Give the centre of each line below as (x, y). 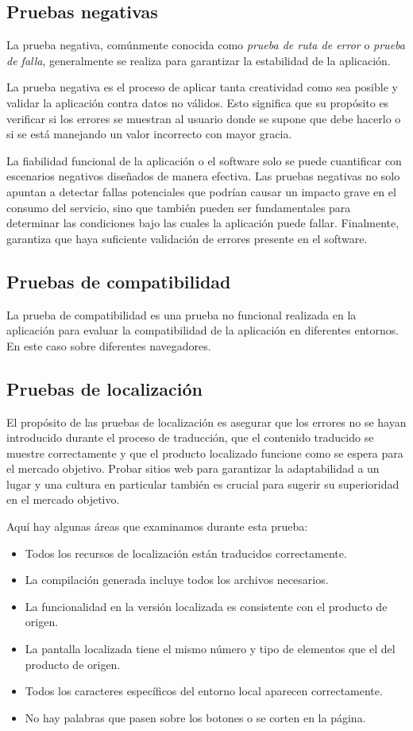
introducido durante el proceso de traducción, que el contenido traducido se (190, 437)
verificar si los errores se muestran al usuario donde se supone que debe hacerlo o (204, 118)
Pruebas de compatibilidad (119, 281)
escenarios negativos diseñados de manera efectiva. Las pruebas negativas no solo (203, 176)
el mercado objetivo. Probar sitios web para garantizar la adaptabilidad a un (193, 468)
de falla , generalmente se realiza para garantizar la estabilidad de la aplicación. (199, 60)
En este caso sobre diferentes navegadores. (109, 345)
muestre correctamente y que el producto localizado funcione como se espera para (205, 453)
